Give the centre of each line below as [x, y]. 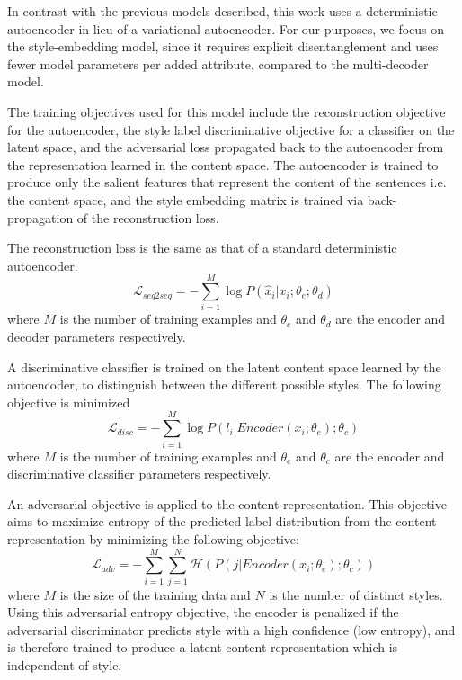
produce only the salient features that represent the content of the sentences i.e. [227, 182]
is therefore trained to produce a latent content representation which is [203, 647]
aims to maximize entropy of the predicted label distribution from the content [222, 521]
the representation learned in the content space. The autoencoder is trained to [223, 164]
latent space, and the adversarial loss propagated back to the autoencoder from [226, 147]
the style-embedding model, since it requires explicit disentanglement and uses [223, 46]
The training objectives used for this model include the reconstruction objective [227, 111]
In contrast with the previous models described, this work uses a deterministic [222, 11]
